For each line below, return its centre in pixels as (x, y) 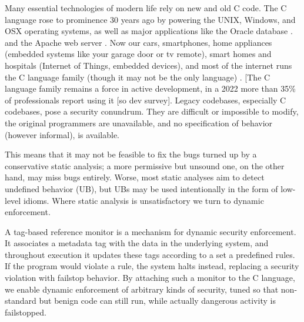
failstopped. (26, 312)
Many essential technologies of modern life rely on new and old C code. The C (146, 8)
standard (21, 301)
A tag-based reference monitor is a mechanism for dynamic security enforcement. (151, 231)
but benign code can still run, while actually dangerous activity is (157, 301)
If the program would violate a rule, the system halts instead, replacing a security (152, 266)
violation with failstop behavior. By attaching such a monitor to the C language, (150, 278)
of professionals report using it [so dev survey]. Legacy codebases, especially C (146, 100)
